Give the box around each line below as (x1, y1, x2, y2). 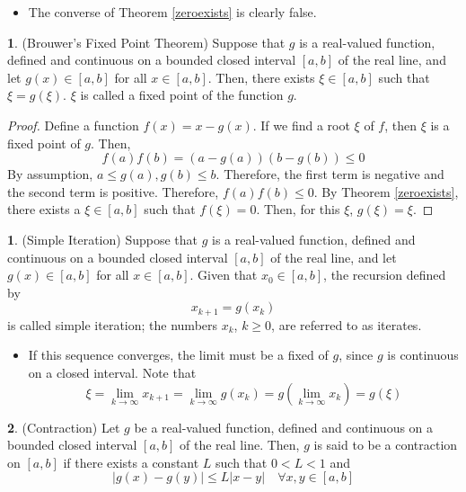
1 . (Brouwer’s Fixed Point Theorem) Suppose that (7, 32, 286, 51)
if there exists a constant (63, 452, 199, 471)
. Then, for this (256, 200, 340, 219)
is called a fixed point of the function (80, 85, 284, 104)
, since (339, 345, 374, 364)
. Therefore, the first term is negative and (215, 165, 444, 183)
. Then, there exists (207, 67, 315, 86)
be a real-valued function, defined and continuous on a (134, 417, 434, 436)
